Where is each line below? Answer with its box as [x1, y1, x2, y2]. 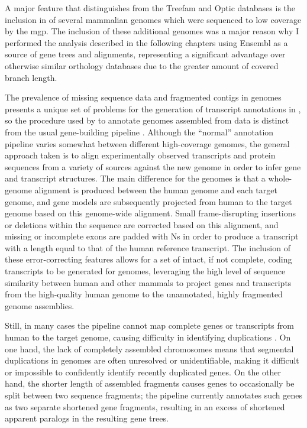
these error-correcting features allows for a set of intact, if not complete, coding [5, 253, 292, 265]
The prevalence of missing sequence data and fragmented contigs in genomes [5, 91, 282, 103]
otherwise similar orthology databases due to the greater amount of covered [5, 59, 279, 72]
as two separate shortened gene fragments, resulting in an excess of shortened [5, 400, 285, 413]
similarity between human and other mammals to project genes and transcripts [5, 276, 292, 288]
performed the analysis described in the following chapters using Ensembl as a [5, 36, 288, 48]
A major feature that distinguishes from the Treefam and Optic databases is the [5, 2, 296, 14]
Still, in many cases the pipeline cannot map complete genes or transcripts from [5, 319, 294, 332]
